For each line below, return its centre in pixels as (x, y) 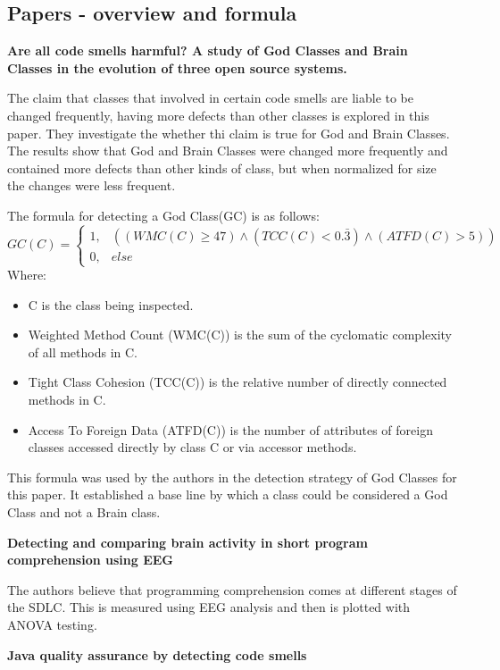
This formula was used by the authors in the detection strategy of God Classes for (232, 477)
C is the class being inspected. (111, 304)
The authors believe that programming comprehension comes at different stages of (232, 589)
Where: (27, 275)
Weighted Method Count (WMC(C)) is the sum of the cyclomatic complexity (240, 335)
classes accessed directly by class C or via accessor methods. (192, 447)
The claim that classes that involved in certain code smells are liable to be (211, 98)
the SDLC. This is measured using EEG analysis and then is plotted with (209, 607)
